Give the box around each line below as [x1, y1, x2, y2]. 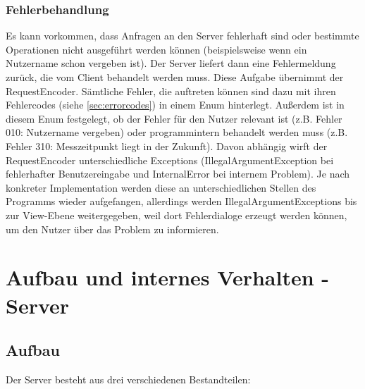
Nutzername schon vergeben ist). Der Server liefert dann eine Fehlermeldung [6, 56, 336, 70]
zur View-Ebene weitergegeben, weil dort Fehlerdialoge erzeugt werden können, [6, 207, 347, 222]
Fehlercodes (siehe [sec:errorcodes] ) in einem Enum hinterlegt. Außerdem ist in [6, 97, 345, 112]
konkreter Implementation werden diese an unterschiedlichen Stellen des [6, 180, 316, 194]
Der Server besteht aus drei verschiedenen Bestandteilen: [6, 371, 251, 386]
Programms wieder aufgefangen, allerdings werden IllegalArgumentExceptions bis [6, 194, 357, 209]
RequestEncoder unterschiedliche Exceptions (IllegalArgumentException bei [6, 152, 334, 167]
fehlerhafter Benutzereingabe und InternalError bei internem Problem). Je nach [6, 166, 350, 181]
